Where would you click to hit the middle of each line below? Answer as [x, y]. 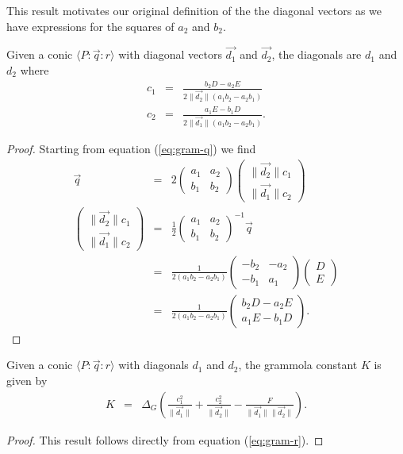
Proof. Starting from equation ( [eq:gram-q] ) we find [131, 148]
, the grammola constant [298, 365]
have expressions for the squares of [90, 26]
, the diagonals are [317, 54]
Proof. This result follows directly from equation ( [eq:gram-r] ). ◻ [165, 439]
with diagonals [154, 365]
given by [27, 380]
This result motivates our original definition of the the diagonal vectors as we [194, 10]
